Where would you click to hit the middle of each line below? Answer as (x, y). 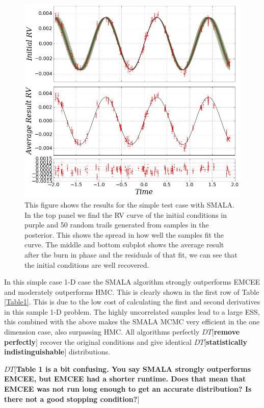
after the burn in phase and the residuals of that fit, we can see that (131, 254)
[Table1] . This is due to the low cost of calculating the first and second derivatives (132, 302)
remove (227, 332)
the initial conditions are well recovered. (87, 264)
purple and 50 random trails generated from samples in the (117, 225)
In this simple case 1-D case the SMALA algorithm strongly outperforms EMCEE (132, 282)
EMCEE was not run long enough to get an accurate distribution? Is (128, 389)
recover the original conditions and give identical (116, 341)
